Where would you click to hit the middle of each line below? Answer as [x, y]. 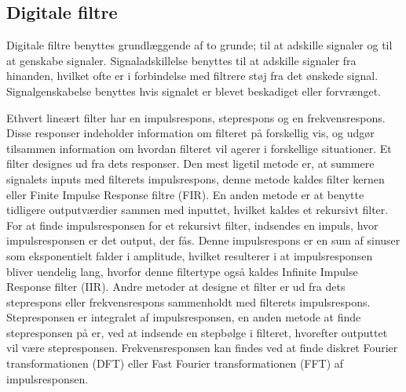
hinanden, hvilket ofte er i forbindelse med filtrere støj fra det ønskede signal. [192, 76]
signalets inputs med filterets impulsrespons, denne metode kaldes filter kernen [196, 178]
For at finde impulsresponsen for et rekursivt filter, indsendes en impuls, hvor [192, 225]
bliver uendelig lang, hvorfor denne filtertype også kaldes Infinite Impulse [182, 271]
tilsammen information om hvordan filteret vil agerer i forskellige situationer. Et [199, 148]
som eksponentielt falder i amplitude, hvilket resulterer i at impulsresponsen [190, 255]
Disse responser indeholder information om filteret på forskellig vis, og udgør [190, 133]
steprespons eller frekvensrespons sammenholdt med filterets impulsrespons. [188, 301]
